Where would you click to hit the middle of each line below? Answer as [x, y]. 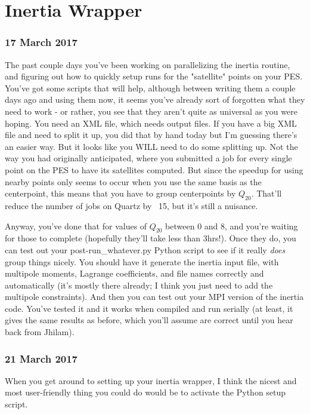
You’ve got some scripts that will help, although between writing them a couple [150, 88]
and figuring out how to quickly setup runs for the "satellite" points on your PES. [154, 76]
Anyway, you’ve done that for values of [76, 226]
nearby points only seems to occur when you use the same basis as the [133, 181]
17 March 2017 [41, 42]
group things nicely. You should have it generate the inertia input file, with [142, 261]
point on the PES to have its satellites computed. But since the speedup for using [154, 169]
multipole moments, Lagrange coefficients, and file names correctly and [134, 273]
